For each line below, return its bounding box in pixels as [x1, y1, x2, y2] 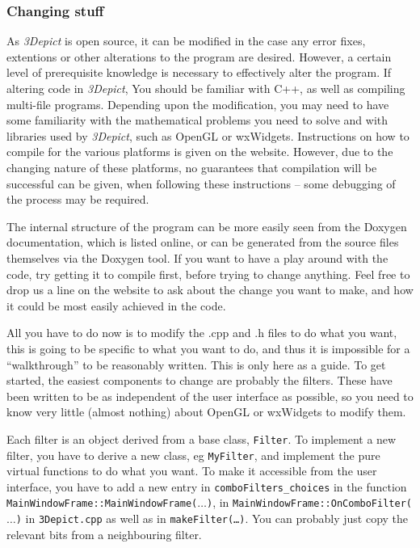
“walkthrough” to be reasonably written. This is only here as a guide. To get [6, 356, 386, 373]
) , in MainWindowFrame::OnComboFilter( [206, 494, 412, 511]
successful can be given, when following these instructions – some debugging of [6, 175, 396, 192]
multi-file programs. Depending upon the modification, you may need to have [6, 95, 389, 112]
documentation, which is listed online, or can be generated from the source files [6, 234, 399, 251]
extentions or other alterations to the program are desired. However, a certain [6, 48, 392, 65]
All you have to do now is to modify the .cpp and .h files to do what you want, [6, 324, 397, 341]
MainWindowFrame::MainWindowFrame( [6, 498, 198, 510]
